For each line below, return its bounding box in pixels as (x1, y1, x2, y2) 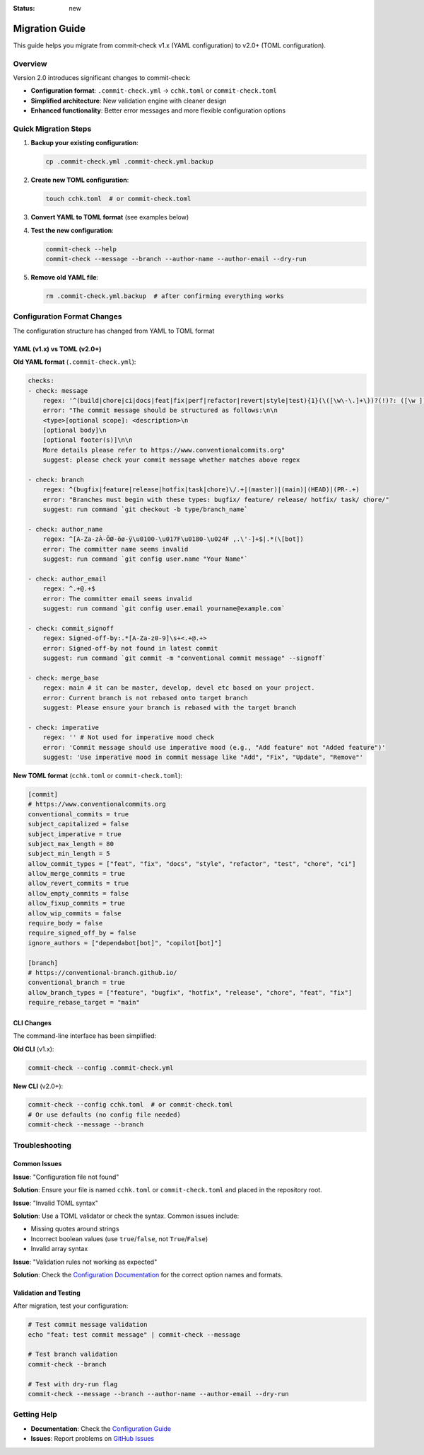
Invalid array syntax (30, 1245, 88, 1253)
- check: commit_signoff (28, 624, 114, 632)
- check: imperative (28, 723, 99, 731)
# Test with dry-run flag (28, 1380, 118, 1388)
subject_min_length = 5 (28, 850, 111, 858)
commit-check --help (45, 245, 117, 253)
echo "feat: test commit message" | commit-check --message (28, 1330, 241, 1338)
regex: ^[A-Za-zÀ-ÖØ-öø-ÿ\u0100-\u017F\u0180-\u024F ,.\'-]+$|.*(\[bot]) (42, 535, 304, 543)
